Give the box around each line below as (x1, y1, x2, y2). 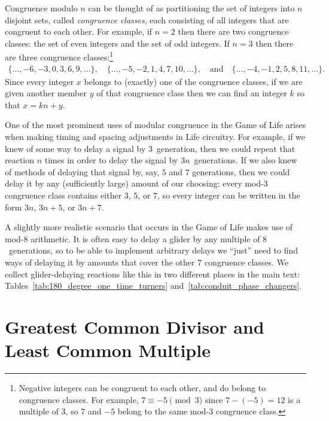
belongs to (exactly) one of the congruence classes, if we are (84, 75, 303, 87)
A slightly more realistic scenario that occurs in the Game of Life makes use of (5, 221, 293, 233)
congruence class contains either (5, 189, 122, 201)
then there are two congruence (178, 25, 289, 38)
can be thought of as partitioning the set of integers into (88, 2, 295, 14)
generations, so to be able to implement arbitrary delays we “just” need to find (8, 244, 298, 257)
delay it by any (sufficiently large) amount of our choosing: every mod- (5, 177, 264, 190)
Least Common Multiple (5, 338, 211, 362)
